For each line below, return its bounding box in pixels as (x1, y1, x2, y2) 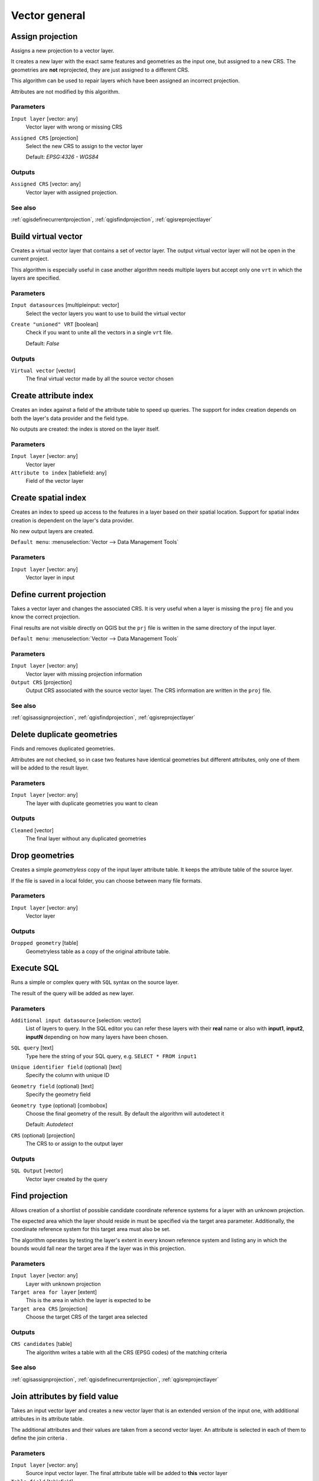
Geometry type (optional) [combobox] (11, 1102, 108, 1109)
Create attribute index (11, 391, 94, 401)
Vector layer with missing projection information (25, 670, 142, 678)
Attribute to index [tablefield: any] (11, 469, 107, 476)
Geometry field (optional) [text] (11, 1082, 94, 1089)
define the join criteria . (11, 1434, 68, 1441)
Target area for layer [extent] (11, 1288, 97, 1296)
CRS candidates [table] (11, 1341, 72, 1348)
